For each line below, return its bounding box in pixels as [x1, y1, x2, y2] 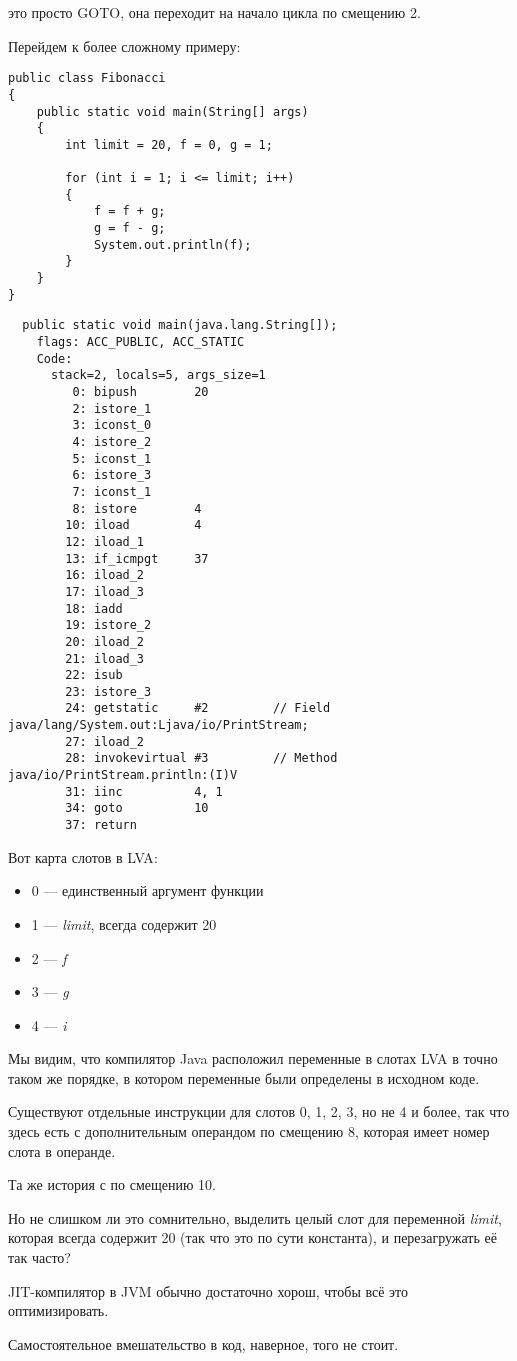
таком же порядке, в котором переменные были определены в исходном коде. [8, 1067, 480, 1088]
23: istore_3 [65, 684, 152, 699]
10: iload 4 [65, 518, 202, 533]
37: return [65, 818, 137, 833]
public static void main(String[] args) [36, 104, 309, 119]
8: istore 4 [72, 501, 202, 516]
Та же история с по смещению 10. [8, 1174, 216, 1195]
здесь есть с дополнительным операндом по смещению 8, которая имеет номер [8, 1121, 490, 1142]
